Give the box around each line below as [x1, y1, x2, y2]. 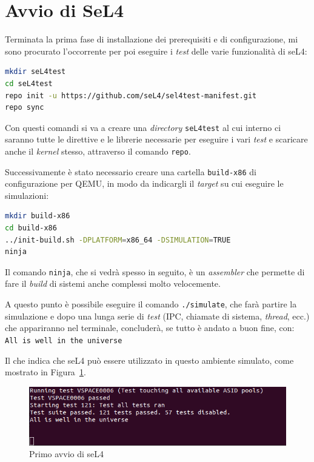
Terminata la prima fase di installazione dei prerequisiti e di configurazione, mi [5, 33, 298, 45]
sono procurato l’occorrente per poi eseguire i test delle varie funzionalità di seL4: [5, 44, 307, 57]
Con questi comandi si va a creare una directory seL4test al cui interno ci [5, 121, 281, 133]
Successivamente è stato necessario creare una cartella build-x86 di [5, 165, 256, 178]
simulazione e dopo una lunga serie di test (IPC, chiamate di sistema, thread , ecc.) [5, 309, 310, 322]
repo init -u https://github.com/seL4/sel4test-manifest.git [5, 91, 257, 100]
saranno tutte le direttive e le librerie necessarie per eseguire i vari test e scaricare [5, 133, 308, 146]
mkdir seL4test [5, 67, 66, 76]
